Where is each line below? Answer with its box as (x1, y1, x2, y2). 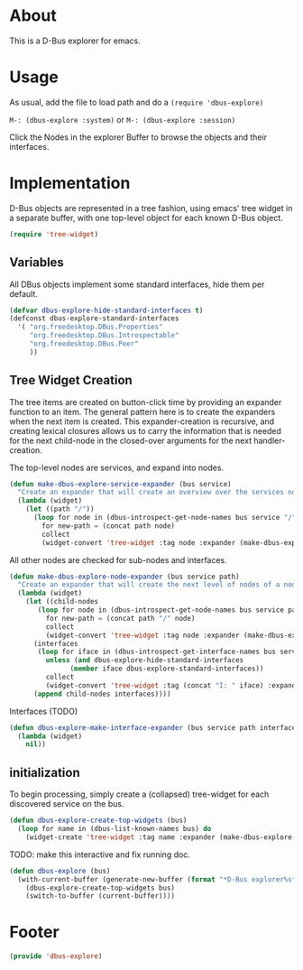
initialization (9, 764, 80, 781)
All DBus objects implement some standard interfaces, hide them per (9, 279, 265, 290)
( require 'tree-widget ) (9, 229, 99, 239)
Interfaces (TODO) (9, 706, 78, 716)
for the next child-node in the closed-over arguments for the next (9, 435, 252, 446)
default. (9, 288, 39, 299)
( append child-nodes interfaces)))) (32, 689, 171, 698)
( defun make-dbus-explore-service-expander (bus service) (9, 479, 232, 488)
